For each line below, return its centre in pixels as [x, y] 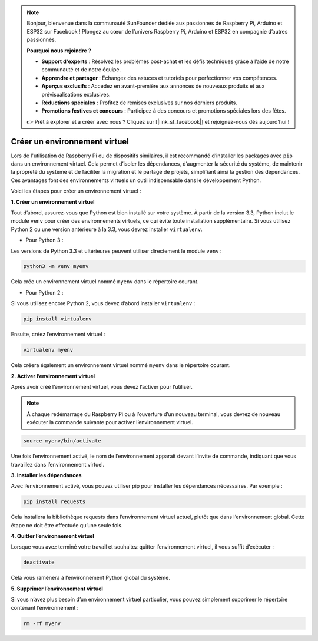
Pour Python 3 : [44, 240]
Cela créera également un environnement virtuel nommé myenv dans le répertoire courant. [121, 365]
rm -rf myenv [42, 623]
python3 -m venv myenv [56, 266]
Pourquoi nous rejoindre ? [59, 51]
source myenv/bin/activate [62, 441]
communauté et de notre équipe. [81, 70]
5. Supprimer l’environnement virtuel [57, 589]
